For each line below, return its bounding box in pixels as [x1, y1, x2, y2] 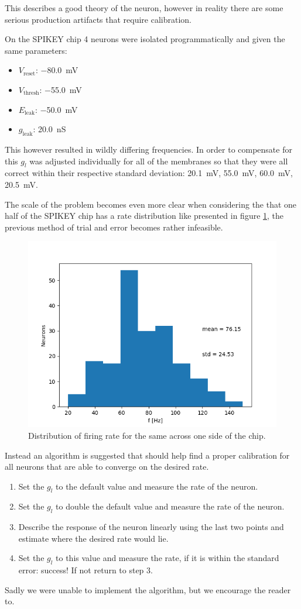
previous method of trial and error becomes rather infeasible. [5, 221, 223, 233]
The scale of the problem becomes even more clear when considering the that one [5, 198, 297, 210]
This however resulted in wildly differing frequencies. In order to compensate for [5, 143, 292, 155]
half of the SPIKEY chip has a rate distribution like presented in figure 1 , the [5, 209, 284, 222]
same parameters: [5, 44, 67, 56]
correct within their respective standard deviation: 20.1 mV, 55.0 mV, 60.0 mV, [5, 167, 293, 179]
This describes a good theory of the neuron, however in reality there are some [5, 2, 283, 13]
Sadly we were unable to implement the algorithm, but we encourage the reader [5, 583, 291, 596]
